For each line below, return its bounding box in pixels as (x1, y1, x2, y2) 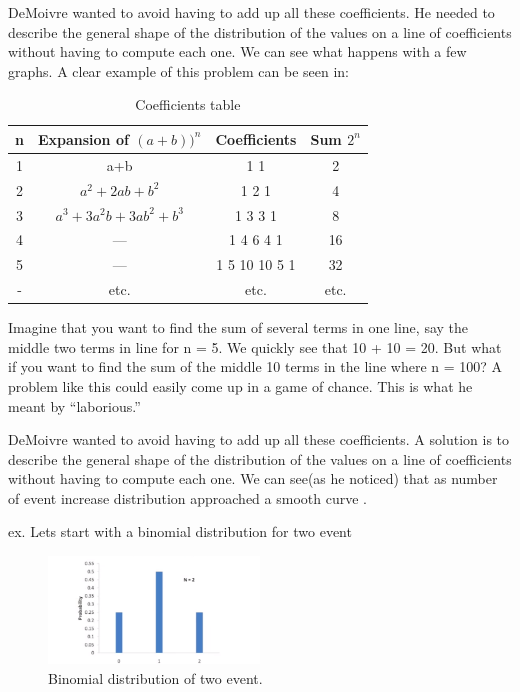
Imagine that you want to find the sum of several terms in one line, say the (8, 317, 469, 338)
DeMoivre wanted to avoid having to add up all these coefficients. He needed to (8, 2, 495, 22)
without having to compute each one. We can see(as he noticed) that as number (8, 468, 498, 489)
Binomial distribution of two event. (48, 667, 263, 688)
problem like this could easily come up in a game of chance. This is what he (8, 375, 473, 396)
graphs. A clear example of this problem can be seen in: (8, 60, 349, 81)
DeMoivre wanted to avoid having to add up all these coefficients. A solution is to (8, 429, 510, 450)
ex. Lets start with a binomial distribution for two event (8, 521, 352, 542)
